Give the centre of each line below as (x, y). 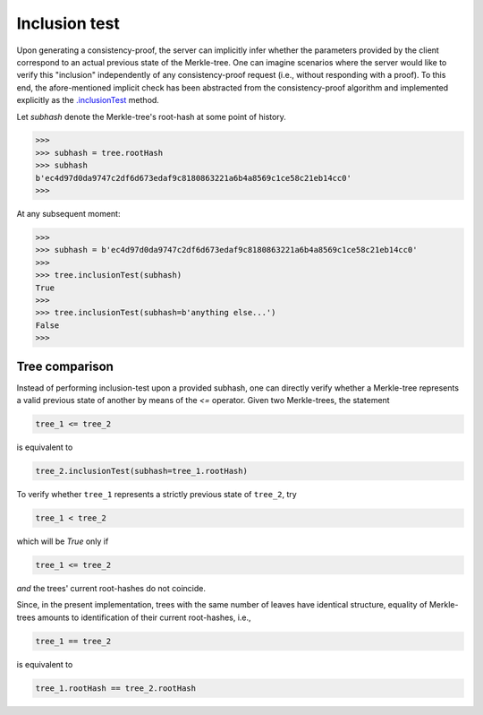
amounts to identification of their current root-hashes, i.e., (144, 617)
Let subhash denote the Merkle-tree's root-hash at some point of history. (151, 116)
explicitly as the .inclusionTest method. (88, 100)
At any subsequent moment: (68, 214)
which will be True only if (63, 541)
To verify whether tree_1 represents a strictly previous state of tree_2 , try (157, 494)
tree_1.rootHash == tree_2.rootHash (116, 688)
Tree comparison (65, 366)
